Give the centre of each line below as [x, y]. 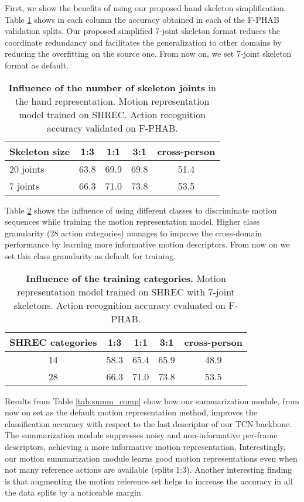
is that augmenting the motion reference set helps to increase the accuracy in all [149, 481]
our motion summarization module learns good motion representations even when [151, 458]
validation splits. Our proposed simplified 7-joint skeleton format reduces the [143, 31]
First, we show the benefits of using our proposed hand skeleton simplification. [146, 8]
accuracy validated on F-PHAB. [112, 128]
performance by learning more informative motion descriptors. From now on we [147, 244]
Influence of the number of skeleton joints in [112, 87]
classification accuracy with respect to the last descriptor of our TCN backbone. [148, 423]
